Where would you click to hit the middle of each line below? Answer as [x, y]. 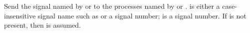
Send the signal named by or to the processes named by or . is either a [112, 6]
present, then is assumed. [42, 25]
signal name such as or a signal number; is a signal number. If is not [142, 15]
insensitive [20, 15]
